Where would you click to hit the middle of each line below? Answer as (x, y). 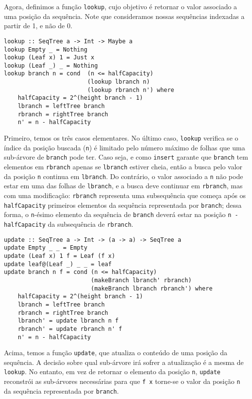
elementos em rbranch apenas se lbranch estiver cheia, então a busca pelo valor (123, 167)
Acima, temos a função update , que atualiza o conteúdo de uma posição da (116, 353)
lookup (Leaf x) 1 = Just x (49, 58)
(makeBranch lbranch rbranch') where (151, 288)
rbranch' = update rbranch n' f (70, 329)
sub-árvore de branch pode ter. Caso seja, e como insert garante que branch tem (126, 157)
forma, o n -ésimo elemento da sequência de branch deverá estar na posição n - (121, 214)
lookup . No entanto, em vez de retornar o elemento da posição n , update (112, 372)
